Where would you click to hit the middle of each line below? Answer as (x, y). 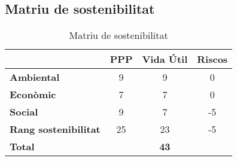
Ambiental (35, 77)
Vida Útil (165, 59)
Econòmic (33, 95)
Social (24, 112)
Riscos (212, 59)
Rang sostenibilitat (55, 129)
